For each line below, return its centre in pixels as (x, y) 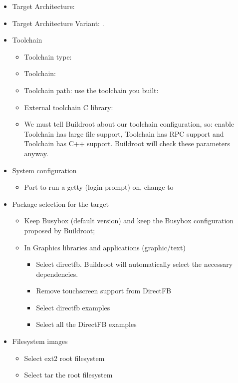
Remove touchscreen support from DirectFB (104, 291)
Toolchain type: (48, 56)
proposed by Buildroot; (60, 230)
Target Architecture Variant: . (58, 23)
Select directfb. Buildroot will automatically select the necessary (134, 264)
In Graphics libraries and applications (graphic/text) (105, 247)
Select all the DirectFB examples (86, 324)
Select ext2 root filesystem (64, 358)
